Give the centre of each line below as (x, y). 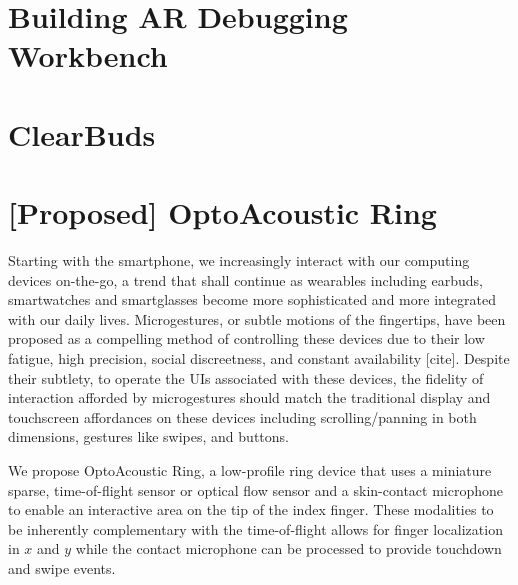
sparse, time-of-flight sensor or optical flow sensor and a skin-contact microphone (255, 489)
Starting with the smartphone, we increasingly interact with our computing (239, 260)
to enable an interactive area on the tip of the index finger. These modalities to (251, 509)
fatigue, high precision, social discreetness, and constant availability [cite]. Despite (259, 358)
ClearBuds (82, 133)
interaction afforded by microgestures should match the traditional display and (249, 397)
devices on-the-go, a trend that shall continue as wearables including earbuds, (245, 279)
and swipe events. (62, 567)
